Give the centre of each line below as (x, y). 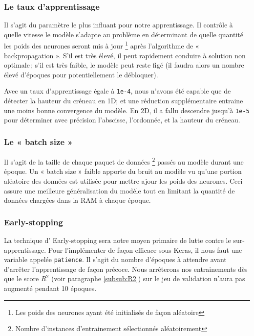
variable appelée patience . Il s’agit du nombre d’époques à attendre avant (115, 259)
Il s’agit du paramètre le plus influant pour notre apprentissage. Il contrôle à (118, 25)
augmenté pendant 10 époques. (50, 288)
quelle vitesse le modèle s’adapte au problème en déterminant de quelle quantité (124, 34)
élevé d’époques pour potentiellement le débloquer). (81, 74)
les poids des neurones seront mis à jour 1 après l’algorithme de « (102, 45)
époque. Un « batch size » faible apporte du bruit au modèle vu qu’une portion (123, 171)
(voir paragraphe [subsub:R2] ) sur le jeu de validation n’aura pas (148, 278)
